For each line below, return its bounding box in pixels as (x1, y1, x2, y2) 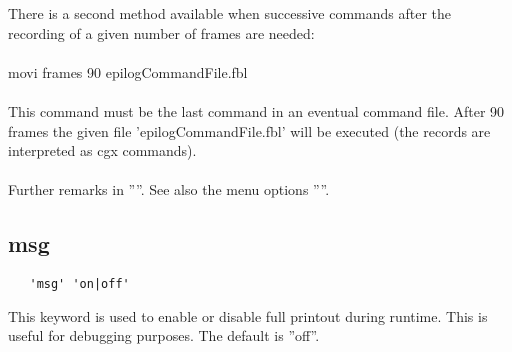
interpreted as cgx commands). (8, 140, 197, 161)
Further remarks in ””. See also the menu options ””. (8, 179, 330, 200)
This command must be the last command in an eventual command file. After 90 (8, 100, 505, 121)
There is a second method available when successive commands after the (8, 3, 452, 23)
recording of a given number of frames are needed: (8, 22, 315, 43)
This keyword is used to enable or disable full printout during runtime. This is (8, 305, 488, 326)
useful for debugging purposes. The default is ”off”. (8, 325, 320, 346)
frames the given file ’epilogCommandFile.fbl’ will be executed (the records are (8, 120, 491, 141)
